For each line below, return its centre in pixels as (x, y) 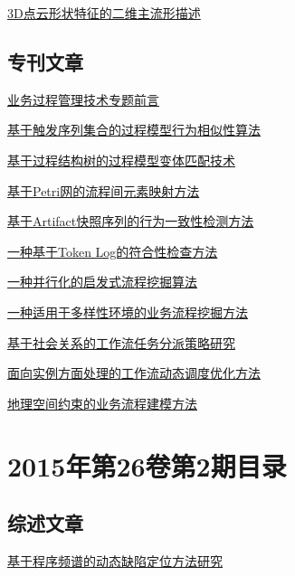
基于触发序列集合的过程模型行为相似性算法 (134, 130)
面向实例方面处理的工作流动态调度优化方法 (134, 373)
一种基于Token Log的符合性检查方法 (113, 251)
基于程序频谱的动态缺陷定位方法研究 (115, 560)
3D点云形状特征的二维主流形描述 (104, 13)
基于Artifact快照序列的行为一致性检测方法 (131, 221)
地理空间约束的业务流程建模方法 (102, 403)
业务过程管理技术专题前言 (83, 99)
